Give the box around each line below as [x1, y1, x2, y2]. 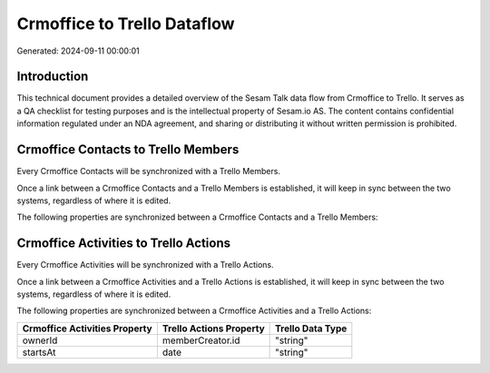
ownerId [22, 334, 58, 347]
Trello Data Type [275, 322, 348, 335]
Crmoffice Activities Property [22, 322, 153, 335]
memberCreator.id [162, 334, 240, 347]
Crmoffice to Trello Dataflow [16, 14, 235, 34]
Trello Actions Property [162, 322, 265, 335]
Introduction [16, 69, 89, 84]
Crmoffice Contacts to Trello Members [16, 142, 240, 158]
